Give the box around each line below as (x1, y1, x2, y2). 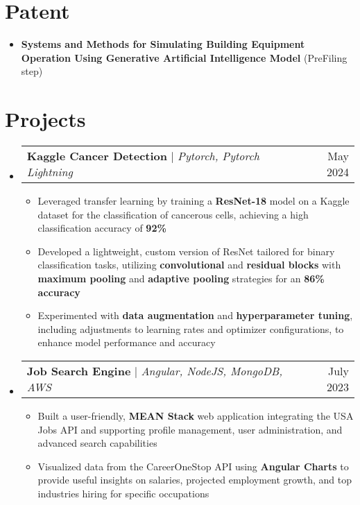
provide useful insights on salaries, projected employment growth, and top (37, 472, 352, 487)
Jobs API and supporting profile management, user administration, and (37, 422, 343, 436)
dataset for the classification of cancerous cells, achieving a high (37, 207, 309, 221)
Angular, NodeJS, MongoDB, (141, 362, 283, 379)
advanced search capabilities (37, 436, 157, 450)
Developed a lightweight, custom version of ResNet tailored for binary (37, 243, 335, 258)
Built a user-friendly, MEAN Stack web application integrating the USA (37, 408, 354, 422)
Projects (5, 105, 86, 133)
